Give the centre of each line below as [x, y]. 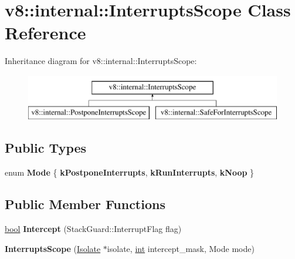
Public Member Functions [85, 204]
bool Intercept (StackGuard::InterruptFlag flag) [93, 229]
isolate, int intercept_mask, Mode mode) [181, 248]
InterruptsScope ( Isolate [53, 248]
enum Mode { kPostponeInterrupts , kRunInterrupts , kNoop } [130, 172]
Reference [45, 33]
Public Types [46, 148]
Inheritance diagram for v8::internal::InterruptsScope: [101, 61]
